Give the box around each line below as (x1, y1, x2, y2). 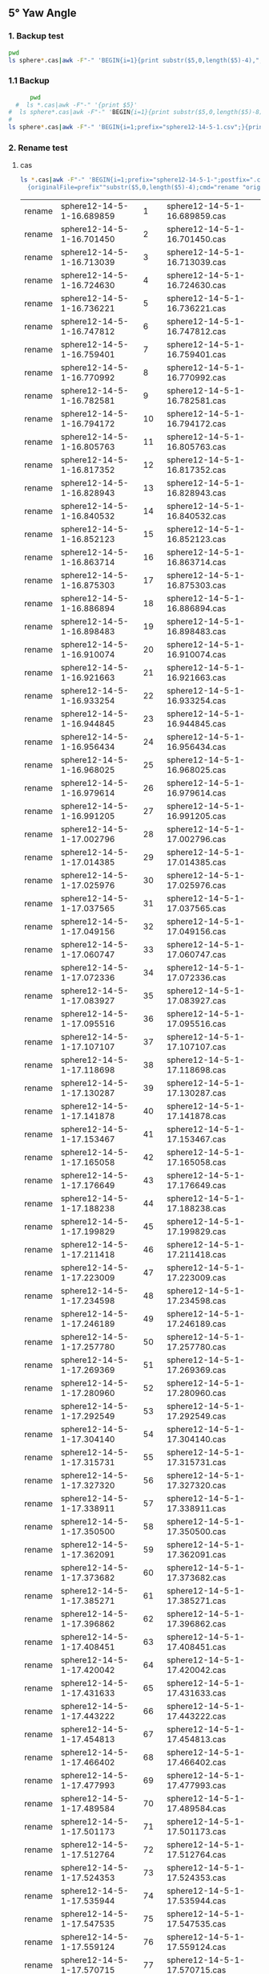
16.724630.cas (167, 280, 227, 291)
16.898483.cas (167, 626, 227, 637)
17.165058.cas (167, 1157, 227, 1168)
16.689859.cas (167, 210, 227, 222)
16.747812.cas (167, 326, 227, 337)
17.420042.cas (167, 1665, 227, 1676)
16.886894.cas (167, 603, 227, 614)
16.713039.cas (167, 257, 227, 268)
